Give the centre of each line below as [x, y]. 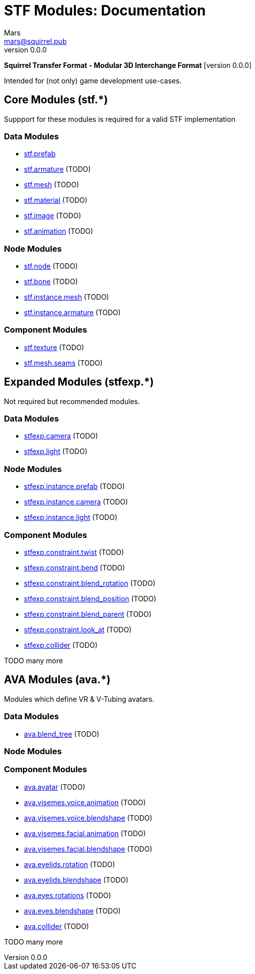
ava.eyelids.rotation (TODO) [70, 864]
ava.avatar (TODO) [55, 787]
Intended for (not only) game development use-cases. [93, 80]
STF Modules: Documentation [105, 10]
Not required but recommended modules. [72, 401]
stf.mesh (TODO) [52, 185]
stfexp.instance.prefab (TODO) [74, 487]
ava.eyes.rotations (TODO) [68, 895]
